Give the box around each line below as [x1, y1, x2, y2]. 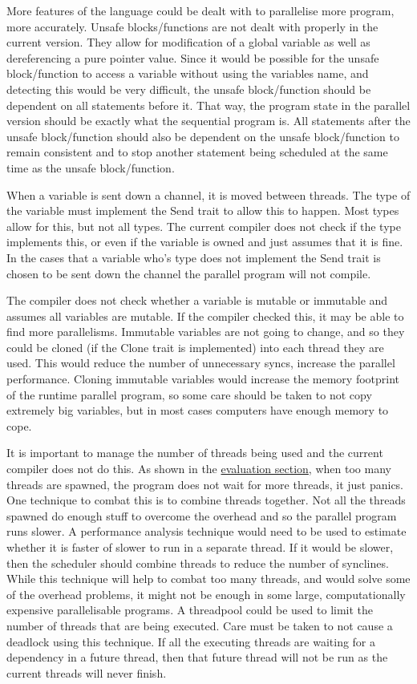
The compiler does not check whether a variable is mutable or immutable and [6, 292, 388, 309]
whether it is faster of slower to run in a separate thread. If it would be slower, [6, 539, 394, 555]
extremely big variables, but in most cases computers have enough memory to [6, 402, 389, 419]
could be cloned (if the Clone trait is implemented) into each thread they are [6, 338, 384, 355]
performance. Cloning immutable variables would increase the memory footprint [6, 370, 400, 387]
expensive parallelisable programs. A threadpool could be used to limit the [6, 601, 374, 618]
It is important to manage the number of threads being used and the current [6, 444, 383, 461]
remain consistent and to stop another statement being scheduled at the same [6, 144, 388, 160]
